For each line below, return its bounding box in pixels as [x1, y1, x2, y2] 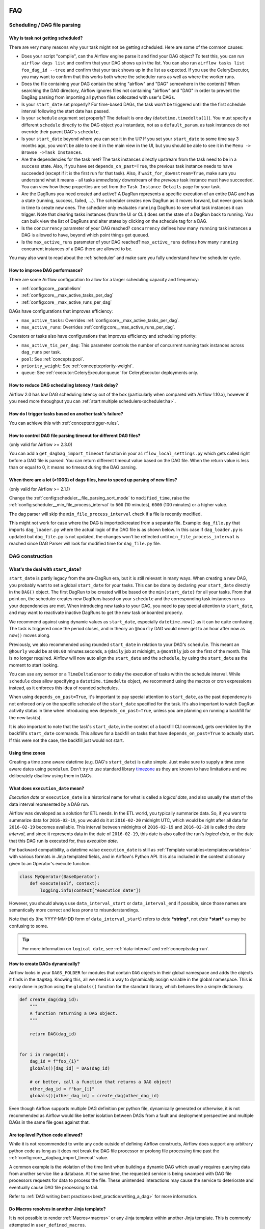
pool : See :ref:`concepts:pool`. [21, 356, 84, 362]
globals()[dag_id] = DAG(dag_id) [29, 1065, 110, 1071]
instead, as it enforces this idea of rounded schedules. [9, 685, 119, 691]
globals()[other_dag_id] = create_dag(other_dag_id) [29, 1093, 159, 1099]
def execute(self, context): [29, 880, 100, 886]
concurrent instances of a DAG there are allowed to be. [21, 246, 132, 252]
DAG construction [9, 553, 53, 559]
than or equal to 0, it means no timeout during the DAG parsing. [9, 465, 137, 470]
